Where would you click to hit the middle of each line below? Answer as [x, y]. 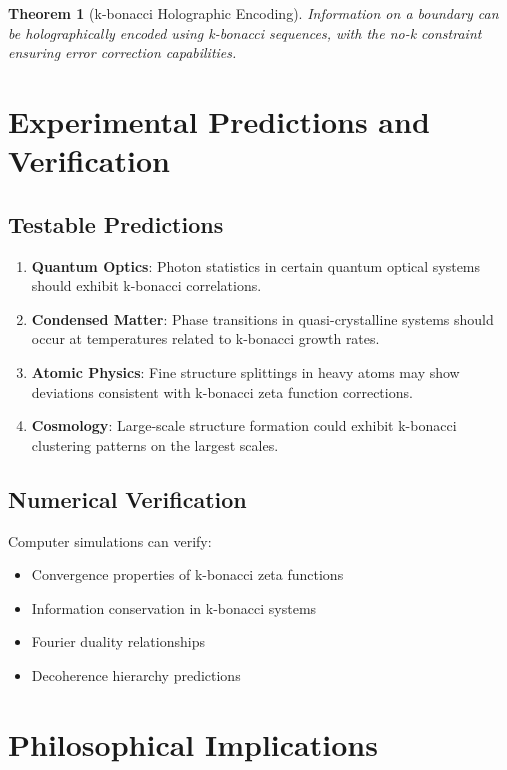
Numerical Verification [127, 498]
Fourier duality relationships [118, 641]
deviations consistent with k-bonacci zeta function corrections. [222, 391]
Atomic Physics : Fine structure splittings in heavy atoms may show [245, 371]
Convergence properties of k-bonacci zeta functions [187, 574]
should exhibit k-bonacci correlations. [146, 285]
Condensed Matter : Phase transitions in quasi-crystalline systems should [262, 318]
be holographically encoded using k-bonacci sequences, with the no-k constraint [245, 32]
